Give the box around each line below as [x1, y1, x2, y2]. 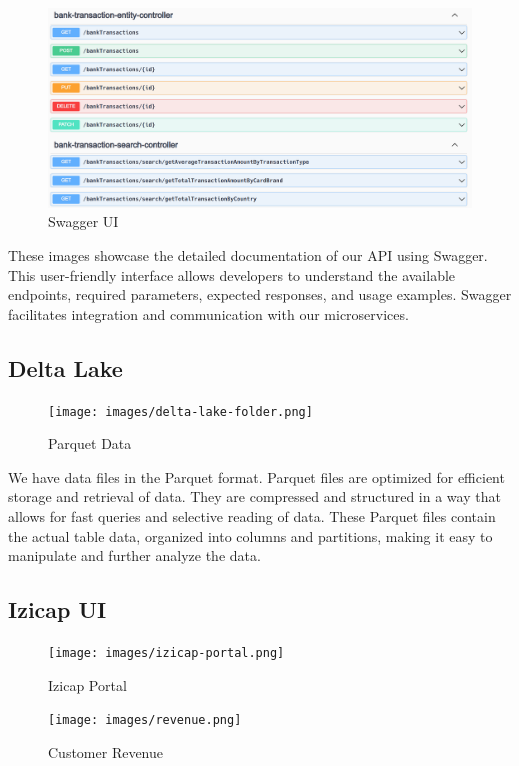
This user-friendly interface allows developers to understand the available [8, 264, 456, 285]
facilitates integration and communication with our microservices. [8, 303, 409, 324]
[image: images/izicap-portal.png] [48, 645, 285, 660]
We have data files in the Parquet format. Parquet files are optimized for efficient [8, 466, 505, 487]
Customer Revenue [48, 741, 164, 762]
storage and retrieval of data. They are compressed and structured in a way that [8, 486, 501, 507]
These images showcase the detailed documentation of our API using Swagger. [8, 244, 488, 265]
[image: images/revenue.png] [48, 713, 242, 728]
